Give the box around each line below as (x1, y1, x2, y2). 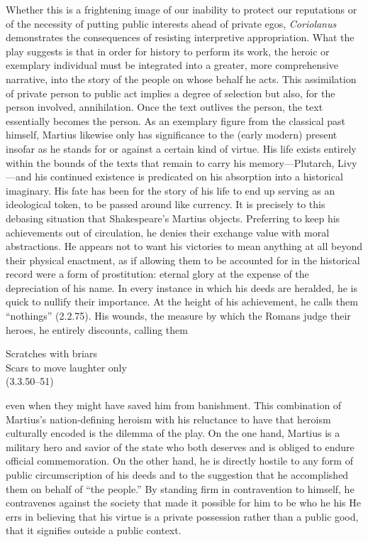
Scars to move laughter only (6, 359, 127, 374)
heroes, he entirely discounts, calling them (6, 322, 188, 337)
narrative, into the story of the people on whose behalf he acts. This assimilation (6, 71, 357, 86)
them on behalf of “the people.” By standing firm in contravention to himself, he (6, 481, 355, 496)
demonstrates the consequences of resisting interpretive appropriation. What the (6, 30, 355, 45)
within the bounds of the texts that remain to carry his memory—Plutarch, (6, 155, 335, 170)
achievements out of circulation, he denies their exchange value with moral (6, 224, 330, 239)
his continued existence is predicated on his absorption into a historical (35, 169, 343, 184)
